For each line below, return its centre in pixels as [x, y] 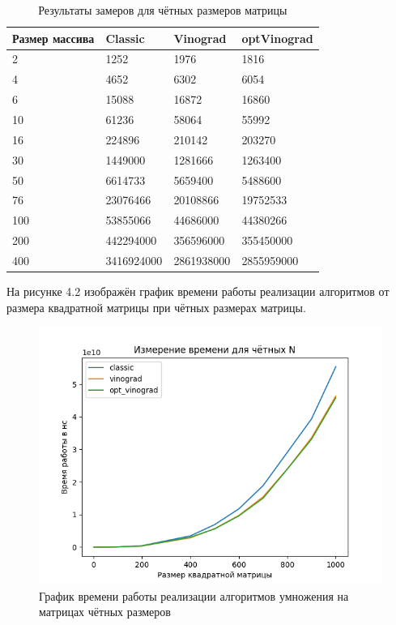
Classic [125, 38]
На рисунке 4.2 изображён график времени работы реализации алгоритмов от [198, 291]
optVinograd [277, 38]
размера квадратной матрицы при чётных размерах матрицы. [156, 307]
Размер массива [53, 38]
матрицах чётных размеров [105, 612]
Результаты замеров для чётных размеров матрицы [163, 10]
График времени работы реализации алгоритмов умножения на [194, 595]
